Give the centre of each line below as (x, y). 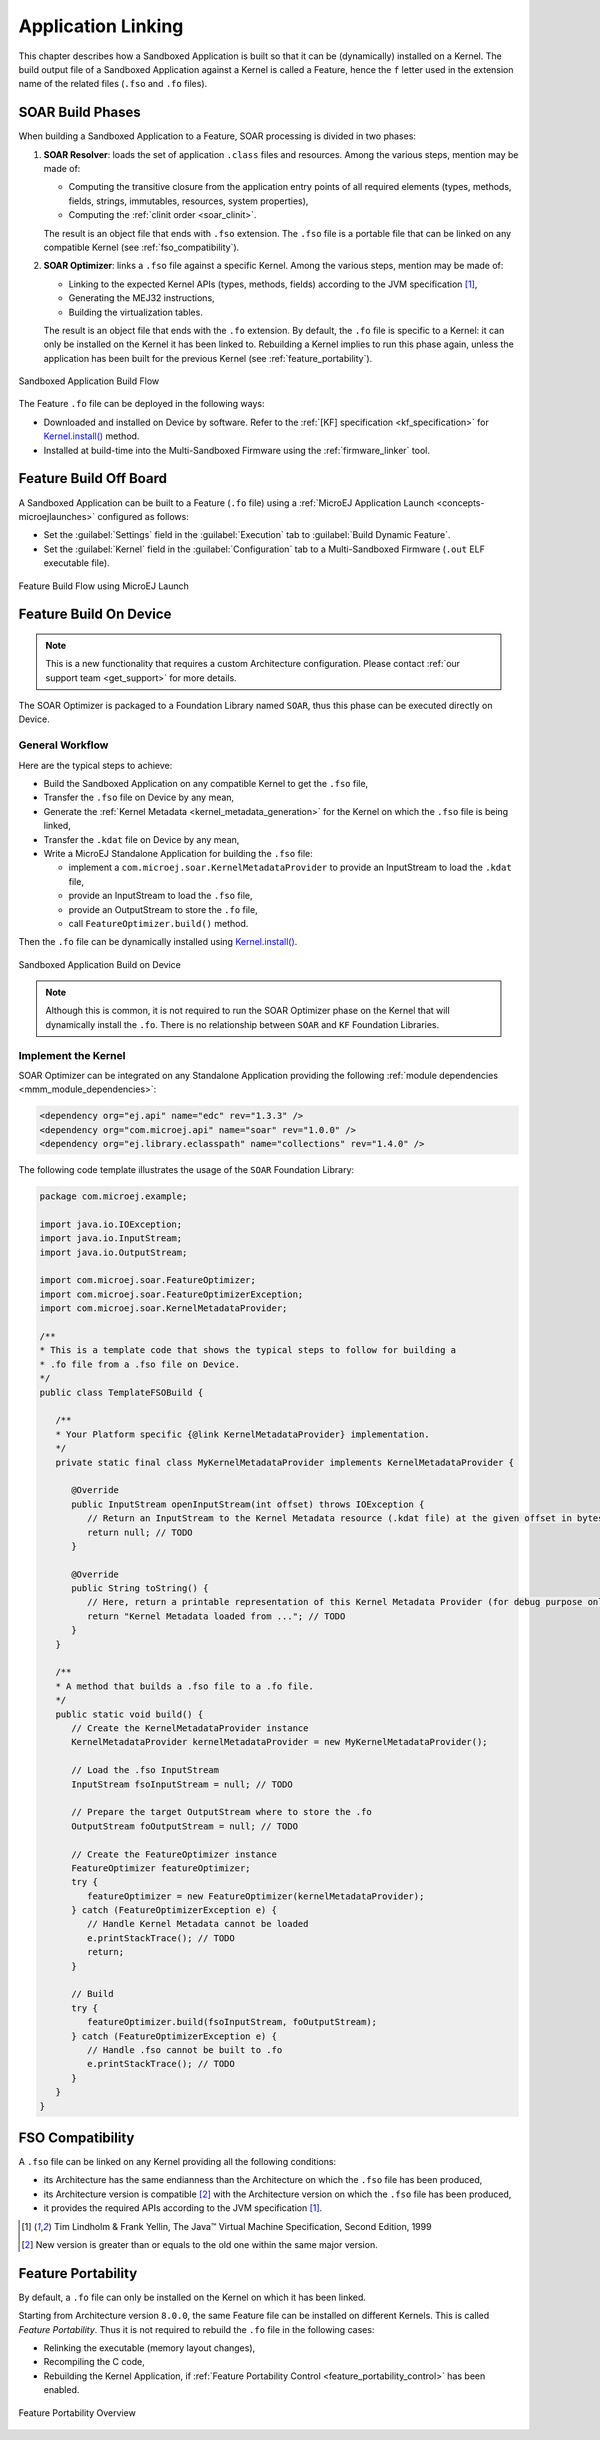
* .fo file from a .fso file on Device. (139, 1364)
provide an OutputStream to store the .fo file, (163, 909)
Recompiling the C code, (94, 2362)
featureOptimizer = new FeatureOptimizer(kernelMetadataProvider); (255, 1896)
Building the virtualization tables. (136, 312)
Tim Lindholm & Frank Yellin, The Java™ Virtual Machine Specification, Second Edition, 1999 (242, 2226)
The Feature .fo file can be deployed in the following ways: (141, 404)
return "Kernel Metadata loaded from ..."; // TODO (216, 1616)
